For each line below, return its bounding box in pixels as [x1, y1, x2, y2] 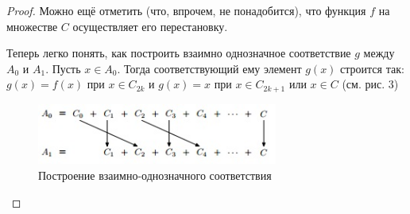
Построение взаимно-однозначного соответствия [38, 167, 272, 183]
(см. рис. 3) [342, 76, 399, 92]
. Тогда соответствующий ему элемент [117, 60, 302, 76]
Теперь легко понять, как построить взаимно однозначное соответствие [6, 45, 351, 61]
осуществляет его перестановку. [72, 18, 228, 34]
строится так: [340, 60, 404, 76]
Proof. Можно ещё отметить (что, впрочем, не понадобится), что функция [6, 2, 366, 18]
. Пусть [45, 60, 81, 76]
